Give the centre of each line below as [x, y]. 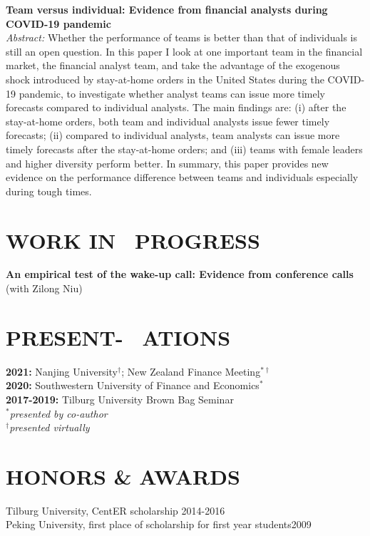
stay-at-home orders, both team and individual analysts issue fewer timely [168, 121]
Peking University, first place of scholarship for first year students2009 [159, 524]
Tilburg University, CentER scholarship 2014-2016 [115, 510]
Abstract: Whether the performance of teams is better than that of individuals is [182, 37]
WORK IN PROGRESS [133, 240]
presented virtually [50, 427]
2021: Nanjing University [62, 371]
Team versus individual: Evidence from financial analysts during [167, 9]
